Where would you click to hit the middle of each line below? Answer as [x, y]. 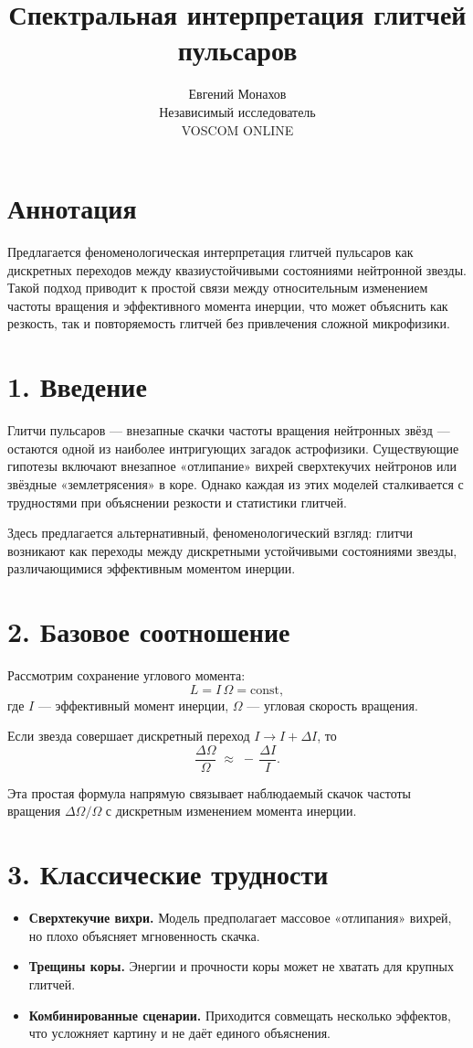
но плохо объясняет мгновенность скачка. [144, 935]
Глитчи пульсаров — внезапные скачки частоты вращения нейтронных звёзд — [229, 430]
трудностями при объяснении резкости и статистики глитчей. [177, 502]
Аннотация [72, 208]
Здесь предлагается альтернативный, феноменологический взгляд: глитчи [210, 533]
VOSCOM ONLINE [237, 129]
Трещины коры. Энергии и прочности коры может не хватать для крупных [241, 966]
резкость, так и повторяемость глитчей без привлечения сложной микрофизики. [229, 323]
